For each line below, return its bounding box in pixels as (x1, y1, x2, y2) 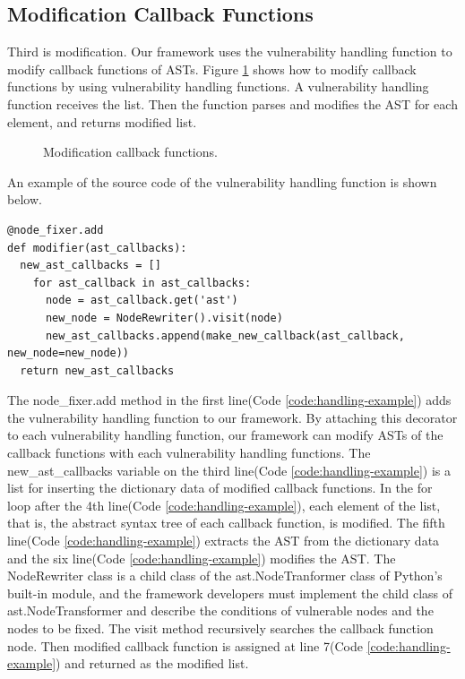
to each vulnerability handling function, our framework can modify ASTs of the (7, 425, 443, 444)
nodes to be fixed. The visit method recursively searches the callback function (7, 619, 434, 638)
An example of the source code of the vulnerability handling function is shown (7, 172, 437, 191)
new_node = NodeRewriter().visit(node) (45, 311, 283, 324)
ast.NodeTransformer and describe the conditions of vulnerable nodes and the (7, 601, 434, 620)
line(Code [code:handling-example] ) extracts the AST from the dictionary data (7, 531, 440, 550)
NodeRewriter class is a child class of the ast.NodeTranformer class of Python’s (7, 566, 443, 585)
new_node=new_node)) (7, 347, 130, 360)
